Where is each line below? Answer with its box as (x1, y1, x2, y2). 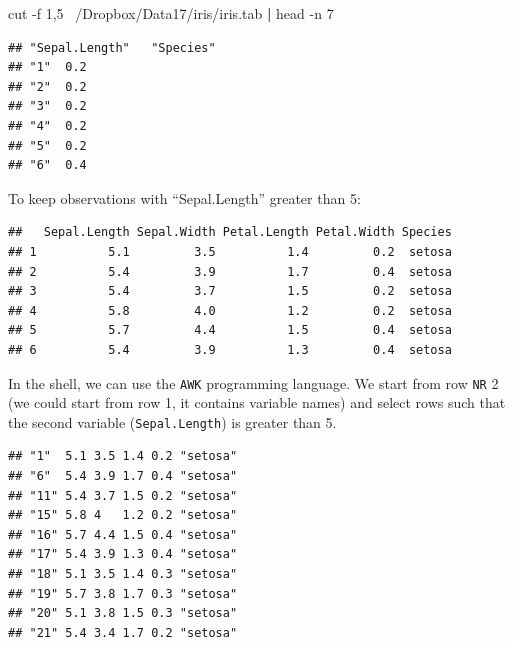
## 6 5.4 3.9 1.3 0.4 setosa (8, 342, 452, 357)
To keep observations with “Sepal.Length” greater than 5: (8, 187, 361, 208)
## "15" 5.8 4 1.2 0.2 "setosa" (8, 508, 238, 523)
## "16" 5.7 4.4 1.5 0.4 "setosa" (8, 527, 238, 542)
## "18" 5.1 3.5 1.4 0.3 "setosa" (8, 566, 238, 581)
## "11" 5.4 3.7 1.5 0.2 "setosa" (8, 488, 238, 503)
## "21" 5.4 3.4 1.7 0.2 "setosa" (8, 625, 238, 640)
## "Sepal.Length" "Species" (8, 40, 216, 55)
